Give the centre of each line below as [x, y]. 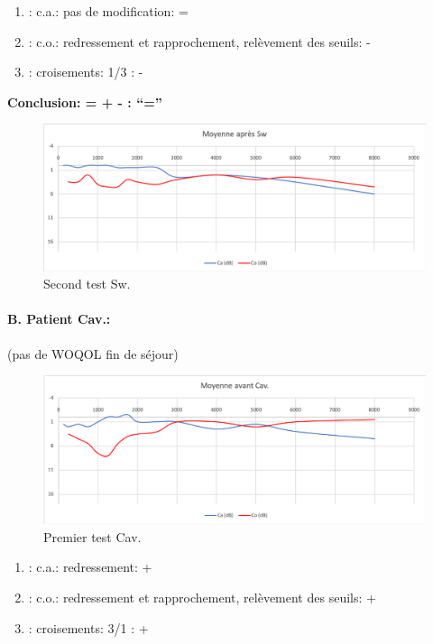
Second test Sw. [87, 284]
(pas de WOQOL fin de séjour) [93, 353]
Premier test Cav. [92, 536]
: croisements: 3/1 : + [88, 627]
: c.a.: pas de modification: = [108, 11]
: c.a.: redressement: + [90, 567]
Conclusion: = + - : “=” [85, 101]
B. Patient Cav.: [59, 319]
